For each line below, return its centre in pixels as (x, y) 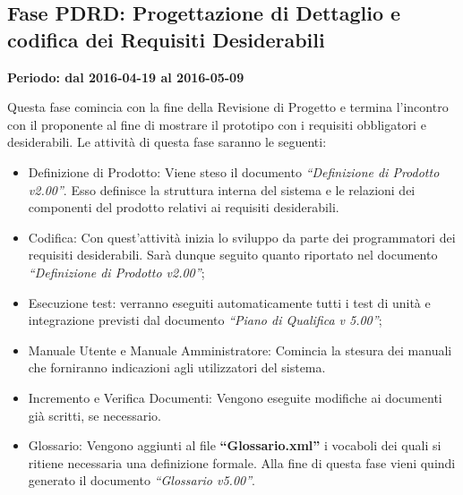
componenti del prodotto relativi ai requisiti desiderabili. (184, 207)
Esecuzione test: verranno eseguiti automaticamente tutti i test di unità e (229, 302)
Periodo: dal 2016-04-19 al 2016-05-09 (126, 77)
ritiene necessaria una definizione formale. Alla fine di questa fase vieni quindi (242, 462)
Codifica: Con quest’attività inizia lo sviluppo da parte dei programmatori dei (242, 237)
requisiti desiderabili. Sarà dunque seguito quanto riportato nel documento (233, 255)
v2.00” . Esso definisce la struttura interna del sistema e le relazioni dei (222, 189)
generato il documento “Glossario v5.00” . (141, 480)
